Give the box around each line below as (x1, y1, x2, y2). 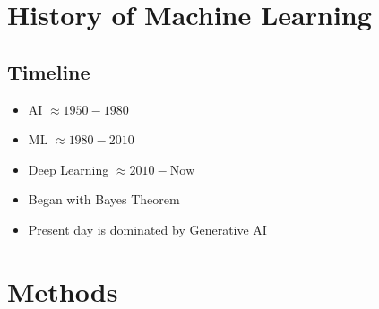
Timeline (7, 57, 90, 85)
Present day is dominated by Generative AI (28, 219, 267, 238)
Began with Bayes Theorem (28, 190, 180, 209)
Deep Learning (28, 159, 109, 178)
